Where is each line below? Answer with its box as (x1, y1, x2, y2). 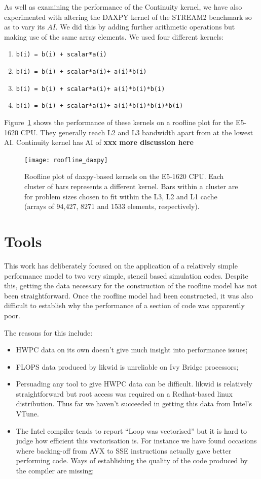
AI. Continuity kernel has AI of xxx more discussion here (4, 137, 194, 147)
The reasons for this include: (4, 327, 93, 338)
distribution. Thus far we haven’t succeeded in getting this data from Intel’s (16, 398, 252, 409)
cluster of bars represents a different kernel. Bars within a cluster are (24, 181, 238, 192)
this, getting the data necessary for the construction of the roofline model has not (4, 280, 257, 291)
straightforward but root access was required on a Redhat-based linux (16, 388, 233, 399)
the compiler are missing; (16, 465, 94, 476)
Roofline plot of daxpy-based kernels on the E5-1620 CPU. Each (24, 171, 224, 182)
